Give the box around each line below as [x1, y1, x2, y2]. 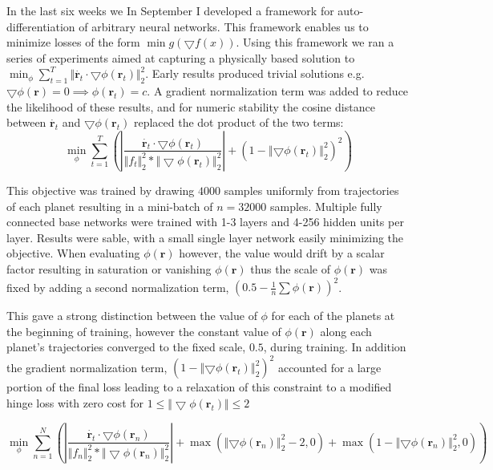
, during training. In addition [263, 338, 406, 355]
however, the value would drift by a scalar [179, 245, 385, 261]
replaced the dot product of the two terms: [133, 114, 344, 131]
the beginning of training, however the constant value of [6, 322, 281, 339]
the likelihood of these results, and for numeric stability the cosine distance [6, 98, 375, 115]
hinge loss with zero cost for [6, 394, 144, 411]
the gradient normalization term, [6, 359, 168, 375]
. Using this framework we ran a [236, 34, 394, 51]
